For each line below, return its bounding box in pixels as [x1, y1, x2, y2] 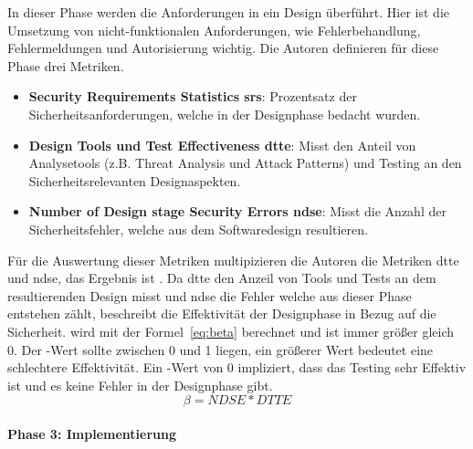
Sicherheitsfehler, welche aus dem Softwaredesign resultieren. [28, 219, 368, 238]
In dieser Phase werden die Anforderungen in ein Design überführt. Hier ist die [7, 3, 450, 21]
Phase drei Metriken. [7, 56, 124, 75]
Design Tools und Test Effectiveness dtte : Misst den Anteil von [28, 135, 416, 154]
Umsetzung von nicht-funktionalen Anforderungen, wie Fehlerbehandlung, [7, 20, 421, 39]
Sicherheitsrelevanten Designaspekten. [28, 171, 241, 190]
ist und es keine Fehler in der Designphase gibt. [7, 375, 273, 394]
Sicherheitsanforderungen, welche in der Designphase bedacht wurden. [28, 104, 421, 123]
